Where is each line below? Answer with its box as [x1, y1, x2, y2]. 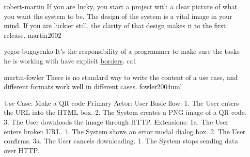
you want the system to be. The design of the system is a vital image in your [4, 11, 233, 21]
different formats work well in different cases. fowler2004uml [4, 81, 182, 92]
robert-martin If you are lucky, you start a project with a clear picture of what [4, 1, 237, 11]
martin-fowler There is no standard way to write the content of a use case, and [4, 72, 238, 82]
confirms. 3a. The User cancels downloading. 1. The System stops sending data [4, 136, 238, 146]
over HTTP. [4, 145, 39, 155]
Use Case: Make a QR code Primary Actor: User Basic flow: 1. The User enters [4, 97, 239, 108]
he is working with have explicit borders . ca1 [4, 55, 137, 65]
